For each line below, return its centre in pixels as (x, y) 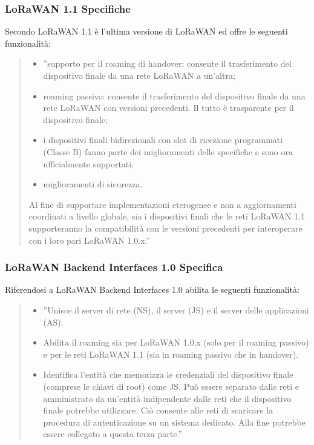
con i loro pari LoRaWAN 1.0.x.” (90, 240)
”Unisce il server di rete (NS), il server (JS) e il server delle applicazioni (176, 309)
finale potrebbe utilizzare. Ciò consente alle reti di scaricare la (158, 410)
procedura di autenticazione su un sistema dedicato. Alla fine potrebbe (174, 422)
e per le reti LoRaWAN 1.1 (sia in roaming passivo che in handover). (171, 354)
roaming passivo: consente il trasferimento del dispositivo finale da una (174, 95)
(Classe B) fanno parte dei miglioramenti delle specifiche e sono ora (168, 151)
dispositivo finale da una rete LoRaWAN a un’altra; (139, 75)
